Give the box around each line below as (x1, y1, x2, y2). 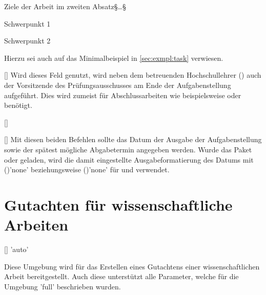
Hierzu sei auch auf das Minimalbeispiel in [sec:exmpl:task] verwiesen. (4, 52, 223, 63)
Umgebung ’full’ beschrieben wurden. (4, 281, 121, 291)
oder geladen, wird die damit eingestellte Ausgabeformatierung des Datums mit (4, 154, 254, 165)
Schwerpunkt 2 (4, 35, 51, 46)
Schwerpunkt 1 (4, 18, 51, 29)
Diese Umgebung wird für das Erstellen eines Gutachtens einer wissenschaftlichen (4, 261, 260, 271)
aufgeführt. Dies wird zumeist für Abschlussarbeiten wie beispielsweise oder (4, 89, 241, 100)
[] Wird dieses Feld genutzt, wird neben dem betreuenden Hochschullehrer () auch (4, 70, 261, 80)
